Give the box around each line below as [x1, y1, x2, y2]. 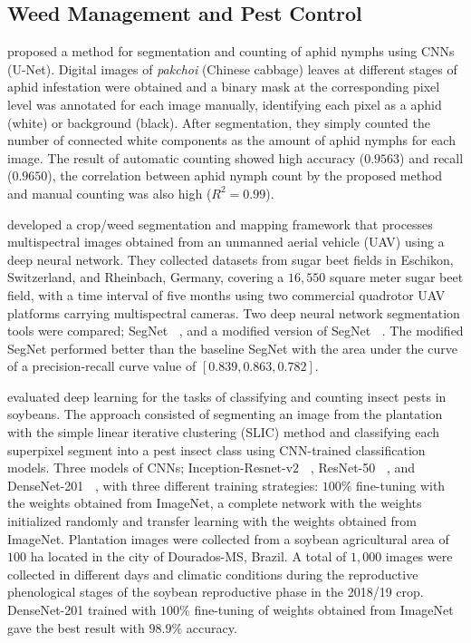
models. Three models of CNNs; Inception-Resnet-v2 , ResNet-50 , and [7, 458, 416, 477]
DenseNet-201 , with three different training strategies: [7, 475, 319, 494]
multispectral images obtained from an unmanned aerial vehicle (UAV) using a [7, 232, 445, 251]
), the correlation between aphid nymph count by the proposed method [47, 166, 443, 185]
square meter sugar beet [329, 268, 464, 287]
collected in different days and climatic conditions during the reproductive [7, 564, 418, 583]
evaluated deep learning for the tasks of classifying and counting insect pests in [7, 386, 447, 405]
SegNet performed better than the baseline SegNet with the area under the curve [7, 338, 457, 357]
